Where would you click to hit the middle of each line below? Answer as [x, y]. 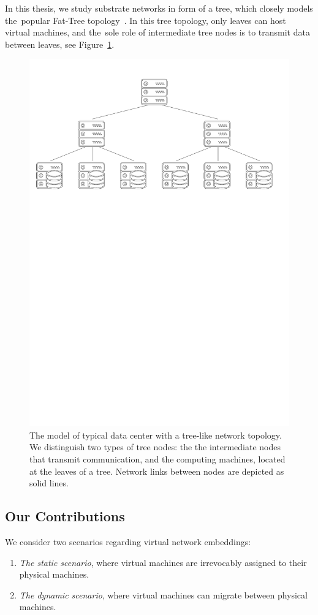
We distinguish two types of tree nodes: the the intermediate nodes [155, 447]
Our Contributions [65, 516]
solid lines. [49, 483]
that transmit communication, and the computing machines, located [157, 459]
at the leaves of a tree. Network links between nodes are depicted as [157, 471]
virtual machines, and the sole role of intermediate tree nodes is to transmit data [157, 32]
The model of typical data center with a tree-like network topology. [156, 435]
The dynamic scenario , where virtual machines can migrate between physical [163, 594]
